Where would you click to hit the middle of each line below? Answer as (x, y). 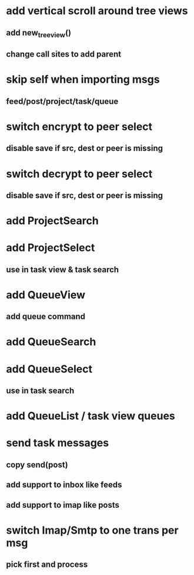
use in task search (40, 391)
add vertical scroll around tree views (97, 11)
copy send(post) (37, 465)
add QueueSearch (51, 342)
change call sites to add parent (64, 54)
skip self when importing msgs (83, 79)
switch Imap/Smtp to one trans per (92, 530)
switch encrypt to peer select (79, 127)
